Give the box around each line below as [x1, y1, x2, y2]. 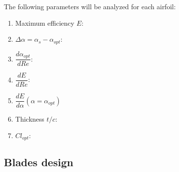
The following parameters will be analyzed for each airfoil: [4, 1, 176, 11]
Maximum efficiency [15, 17, 74, 28]
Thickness [15, 114, 44, 124]
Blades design [4, 154, 73, 169]
